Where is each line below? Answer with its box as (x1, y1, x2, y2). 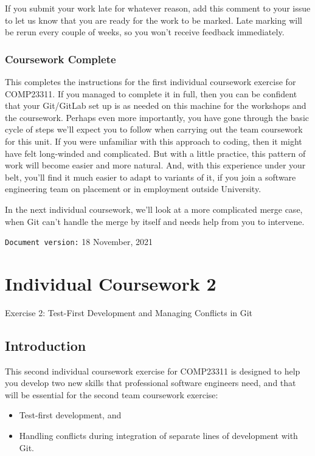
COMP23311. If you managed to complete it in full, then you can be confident (5, 87, 297, 100)
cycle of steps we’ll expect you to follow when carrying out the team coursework (5, 123, 303, 136)
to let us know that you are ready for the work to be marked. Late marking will (5, 13, 302, 26)
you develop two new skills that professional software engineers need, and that (5, 376, 296, 389)
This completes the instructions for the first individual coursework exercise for (5, 75, 296, 88)
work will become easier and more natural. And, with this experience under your (5, 159, 306, 171)
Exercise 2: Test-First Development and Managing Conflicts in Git (5, 306, 253, 319)
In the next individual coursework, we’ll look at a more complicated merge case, (5, 202, 303, 215)
